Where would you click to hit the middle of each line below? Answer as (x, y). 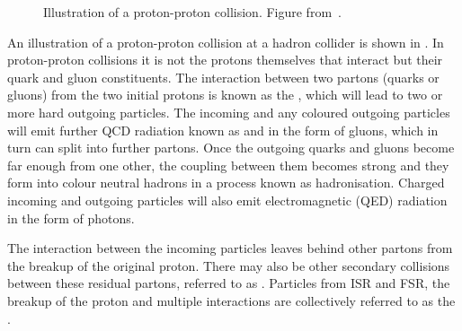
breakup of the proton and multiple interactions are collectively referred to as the (231, 300)
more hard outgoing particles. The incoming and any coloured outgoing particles (229, 112)
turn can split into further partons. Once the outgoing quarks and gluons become (231, 148)
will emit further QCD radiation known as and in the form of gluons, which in (223, 130)
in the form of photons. (71, 218)
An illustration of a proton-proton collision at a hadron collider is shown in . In (226, 42)
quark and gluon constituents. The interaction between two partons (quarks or (223, 77)
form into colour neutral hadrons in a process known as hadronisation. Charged (226, 183)
